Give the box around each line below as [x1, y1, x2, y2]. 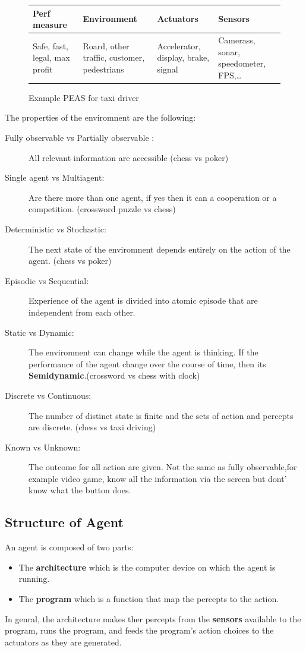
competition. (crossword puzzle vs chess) [29, 203, 176, 215]
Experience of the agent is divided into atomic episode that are [29, 294, 258, 307]
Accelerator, [157, 39, 201, 52]
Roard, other [83, 39, 130, 52]
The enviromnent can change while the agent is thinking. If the [29, 346, 258, 358]
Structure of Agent [5, 513, 124, 531]
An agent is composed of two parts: [5, 541, 134, 553]
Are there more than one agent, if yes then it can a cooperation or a [29, 191, 277, 203]
